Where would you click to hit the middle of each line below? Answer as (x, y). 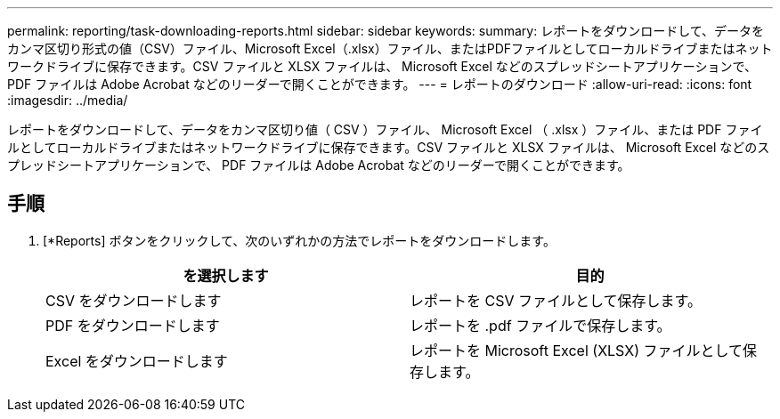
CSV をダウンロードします (134, 300)
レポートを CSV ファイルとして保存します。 (556, 300)
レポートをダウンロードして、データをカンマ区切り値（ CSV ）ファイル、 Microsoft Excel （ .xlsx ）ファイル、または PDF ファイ (385, 129)
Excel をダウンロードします (137, 361)
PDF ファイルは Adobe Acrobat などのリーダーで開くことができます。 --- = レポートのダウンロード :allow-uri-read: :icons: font (380, 84)
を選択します (226, 275)
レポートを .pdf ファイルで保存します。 (540, 325)
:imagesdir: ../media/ (68, 100)
